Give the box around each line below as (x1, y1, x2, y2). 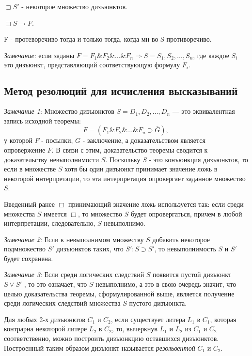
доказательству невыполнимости (4, 154, 99, 164)
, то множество (78, 208, 123, 218)
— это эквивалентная (172, 106, 235, 116)
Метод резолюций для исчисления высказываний (4, 83, 238, 98)
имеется (43, 208, 67, 218)
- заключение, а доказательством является (82, 135, 205, 145)
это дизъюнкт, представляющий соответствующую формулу (4, 60, 180, 70)
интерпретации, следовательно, (4, 218, 95, 228)
